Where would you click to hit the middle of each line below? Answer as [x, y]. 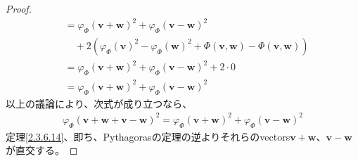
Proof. [19, 8]
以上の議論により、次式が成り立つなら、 [99, 103]
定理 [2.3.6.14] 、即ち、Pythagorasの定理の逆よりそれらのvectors [148, 136]
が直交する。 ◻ [42, 150]
